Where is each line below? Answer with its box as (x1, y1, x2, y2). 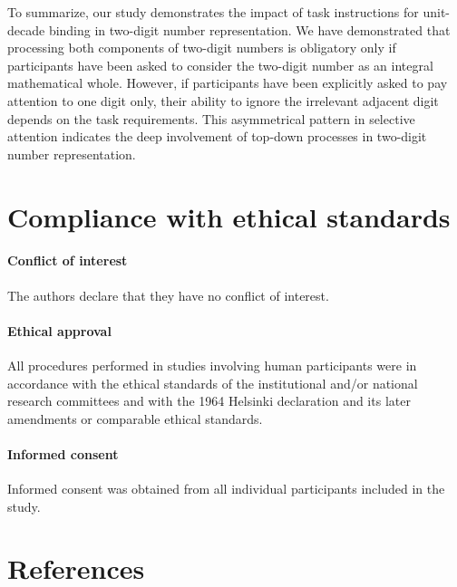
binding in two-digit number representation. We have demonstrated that (48, 20, 451, 39)
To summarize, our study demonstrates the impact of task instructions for (7, 3, 419, 21)
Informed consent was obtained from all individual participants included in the (7, 479, 445, 498)
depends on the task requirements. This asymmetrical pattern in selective (7, 109, 415, 128)
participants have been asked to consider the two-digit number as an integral (7, 55, 433, 74)
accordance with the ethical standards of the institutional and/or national (7, 373, 418, 392)
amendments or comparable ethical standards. (7, 409, 263, 428)
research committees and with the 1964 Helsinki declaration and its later (7, 391, 411, 410)
